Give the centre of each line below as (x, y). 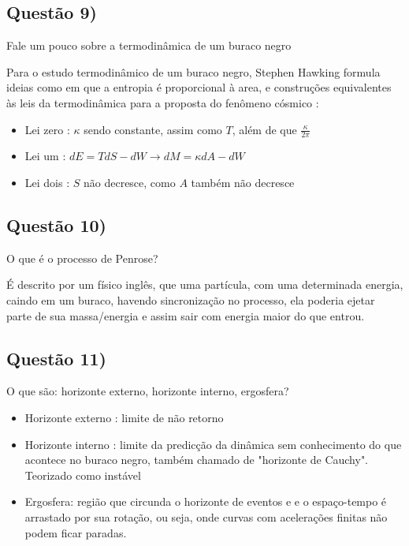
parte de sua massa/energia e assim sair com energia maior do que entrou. (186, 315)
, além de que (264, 129)
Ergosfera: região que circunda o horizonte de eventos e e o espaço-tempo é (206, 501)
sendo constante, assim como (153, 129)
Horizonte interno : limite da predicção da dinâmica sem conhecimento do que (213, 444)
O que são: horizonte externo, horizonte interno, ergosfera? (148, 391)
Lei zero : (47, 129)
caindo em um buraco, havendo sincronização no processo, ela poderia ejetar (191, 299)
